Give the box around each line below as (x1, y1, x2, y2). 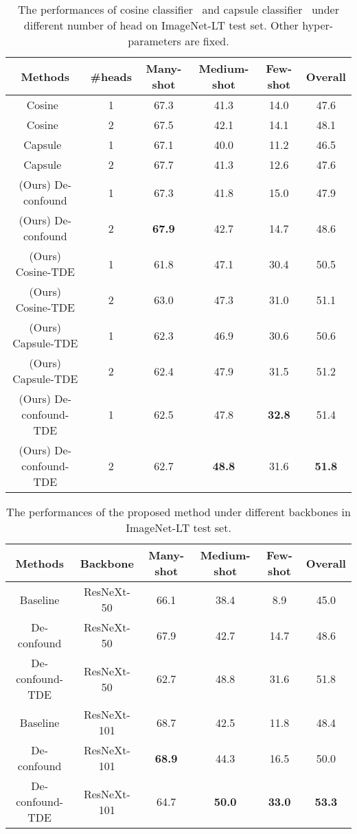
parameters (128, 33, 181, 49)
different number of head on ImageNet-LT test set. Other (23, 17, 299, 33)
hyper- (302, 17, 334, 33)
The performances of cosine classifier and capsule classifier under (18, 1, 339, 17)
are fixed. (185, 33, 229, 49)
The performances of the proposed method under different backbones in (6, 504, 351, 520)
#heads (90, 68, 132, 84)
